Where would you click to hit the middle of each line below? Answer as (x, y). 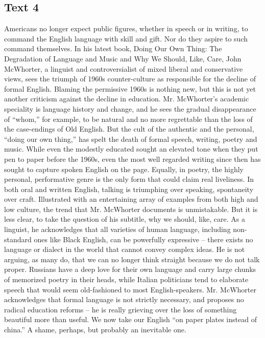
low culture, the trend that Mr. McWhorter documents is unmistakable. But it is (131, 209)
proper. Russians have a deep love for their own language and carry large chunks (130, 269)
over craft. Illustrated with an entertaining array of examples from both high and (131, 199)
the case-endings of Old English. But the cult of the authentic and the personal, (129, 129)
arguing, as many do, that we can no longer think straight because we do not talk (132, 259)
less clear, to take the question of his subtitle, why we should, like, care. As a (125, 219)
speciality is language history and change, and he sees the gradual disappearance (130, 108)
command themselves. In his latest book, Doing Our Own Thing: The (113, 48)
